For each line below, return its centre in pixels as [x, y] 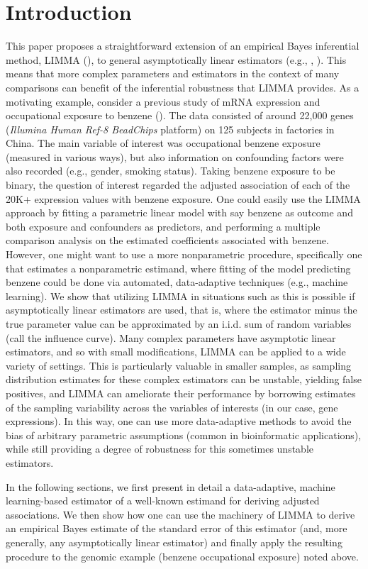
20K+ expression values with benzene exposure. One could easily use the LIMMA [183, 198]
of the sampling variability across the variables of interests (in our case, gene [172, 407]
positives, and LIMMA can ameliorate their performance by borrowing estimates [181, 393]
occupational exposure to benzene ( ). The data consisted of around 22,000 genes [180, 115]
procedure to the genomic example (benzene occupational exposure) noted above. [182, 556]
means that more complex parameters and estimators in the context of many [173, 73]
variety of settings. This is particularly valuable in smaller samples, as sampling [178, 365]
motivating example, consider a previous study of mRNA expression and [163, 101]
